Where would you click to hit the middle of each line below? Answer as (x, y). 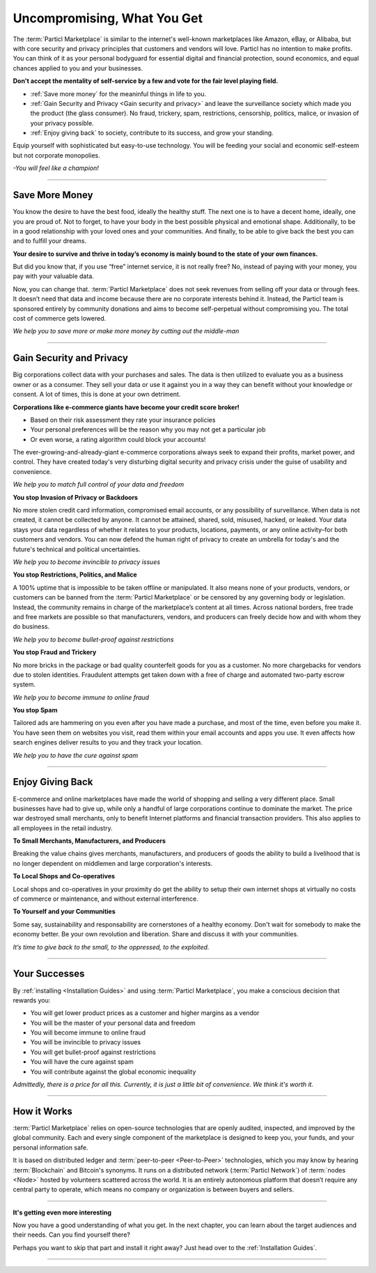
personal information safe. (50, 1148)
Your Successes (49, 974)
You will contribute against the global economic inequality (113, 1072)
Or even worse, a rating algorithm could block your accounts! (118, 439)
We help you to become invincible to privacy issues (86, 562)
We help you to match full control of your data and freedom (99, 485)
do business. (31, 627)
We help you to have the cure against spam (76, 755)
